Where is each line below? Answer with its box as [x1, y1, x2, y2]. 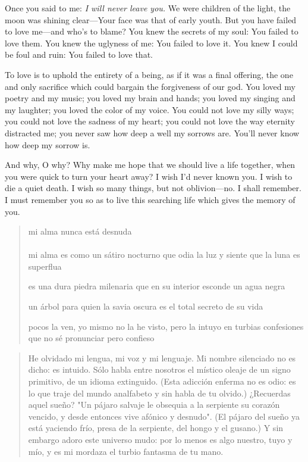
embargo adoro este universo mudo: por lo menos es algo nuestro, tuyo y [28, 433, 293, 445]
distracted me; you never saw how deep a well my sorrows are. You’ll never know [5, 126, 300, 139]
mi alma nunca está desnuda [28, 225, 132, 238]
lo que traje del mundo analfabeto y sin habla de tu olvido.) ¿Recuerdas [28, 386, 291, 399]
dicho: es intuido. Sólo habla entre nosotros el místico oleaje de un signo [28, 363, 291, 376]
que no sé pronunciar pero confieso [28, 332, 155, 344]
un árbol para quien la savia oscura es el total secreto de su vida [28, 300, 263, 313]
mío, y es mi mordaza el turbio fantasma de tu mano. [28, 445, 224, 457]
